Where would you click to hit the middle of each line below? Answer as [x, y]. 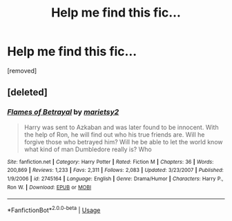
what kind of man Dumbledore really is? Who [88, 149]
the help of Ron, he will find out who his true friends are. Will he [114, 134]
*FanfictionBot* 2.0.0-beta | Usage [54, 210]
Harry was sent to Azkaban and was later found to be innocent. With [121, 127]
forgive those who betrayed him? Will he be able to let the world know [123, 142]
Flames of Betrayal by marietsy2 [63, 112]
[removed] [22, 70]
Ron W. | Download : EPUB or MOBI [49, 187]
